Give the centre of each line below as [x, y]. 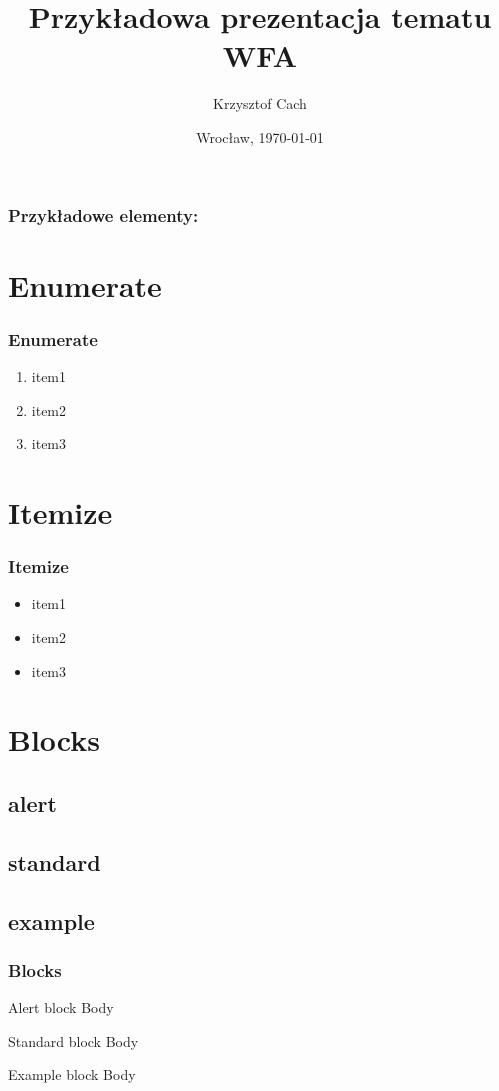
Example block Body [72, 1074]
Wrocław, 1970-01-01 [260, 136]
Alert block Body [61, 1007]
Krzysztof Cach [260, 103]
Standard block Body [73, 1040]
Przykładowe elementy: [103, 214]
